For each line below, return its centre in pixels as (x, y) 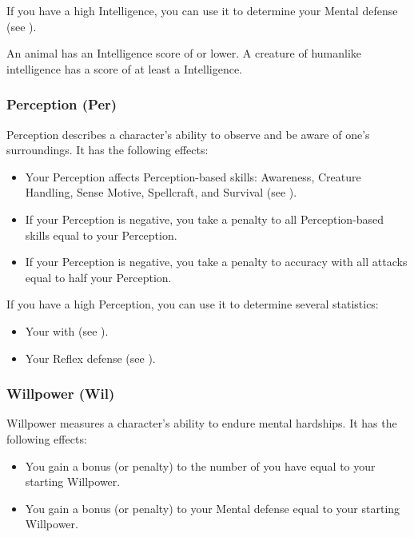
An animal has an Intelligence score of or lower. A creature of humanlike (184, 53)
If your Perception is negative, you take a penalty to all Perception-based (205, 219)
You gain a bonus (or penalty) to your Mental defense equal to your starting (213, 508)
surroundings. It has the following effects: (107, 150)
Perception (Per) (62, 104)
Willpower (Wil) (61, 394)
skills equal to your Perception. (101, 235)
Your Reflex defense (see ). (90, 358)
